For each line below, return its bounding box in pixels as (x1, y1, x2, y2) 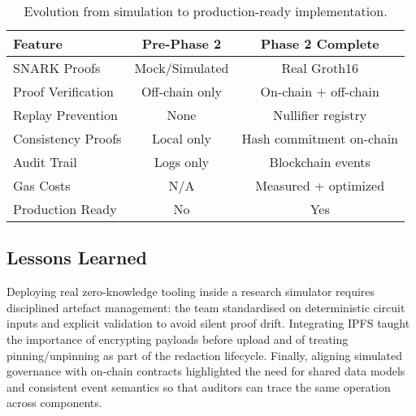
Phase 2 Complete (260, 34, 379, 53)
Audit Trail (13, 152, 77, 171)
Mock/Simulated (134, 58, 229, 77)
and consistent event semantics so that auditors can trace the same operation (6, 378, 391, 395)
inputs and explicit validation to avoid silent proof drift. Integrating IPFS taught (6, 315, 410, 332)
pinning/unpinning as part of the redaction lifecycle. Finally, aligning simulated (6, 346, 403, 363)
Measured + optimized (255, 176, 385, 195)
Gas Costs (13, 176, 71, 195)
